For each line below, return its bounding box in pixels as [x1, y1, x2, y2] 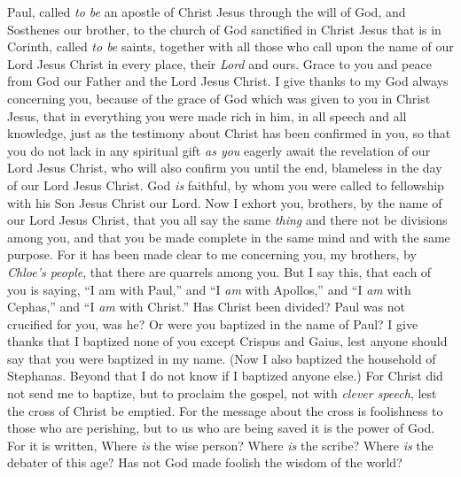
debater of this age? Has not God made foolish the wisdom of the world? [7, 453, 402, 472]
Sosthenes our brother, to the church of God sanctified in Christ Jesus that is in [7, 19, 441, 38]
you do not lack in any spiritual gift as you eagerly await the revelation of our [7, 141, 431, 159]
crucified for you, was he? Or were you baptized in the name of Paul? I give [7, 314, 418, 333]
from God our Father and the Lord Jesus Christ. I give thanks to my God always [7, 72, 449, 90]
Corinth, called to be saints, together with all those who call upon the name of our [7, 37, 454, 56]
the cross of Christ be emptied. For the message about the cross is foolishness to [7, 401, 443, 419]
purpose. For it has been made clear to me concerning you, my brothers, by [7, 245, 417, 264]
